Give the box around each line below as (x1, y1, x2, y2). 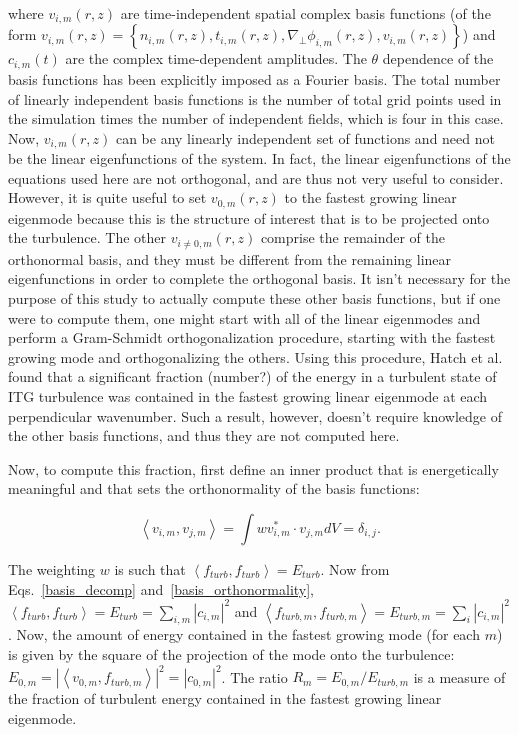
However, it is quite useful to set (8, 187, 207, 208)
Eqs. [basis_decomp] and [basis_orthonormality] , (8, 578, 315, 599)
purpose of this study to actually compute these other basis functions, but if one (8, 288, 501, 309)
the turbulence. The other (8, 227, 166, 248)
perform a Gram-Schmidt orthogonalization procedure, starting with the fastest (8, 327, 496, 348)
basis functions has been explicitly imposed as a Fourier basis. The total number (8, 68, 501, 89)
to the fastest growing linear (284, 187, 457, 208)
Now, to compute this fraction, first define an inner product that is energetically (8, 458, 499, 479)
